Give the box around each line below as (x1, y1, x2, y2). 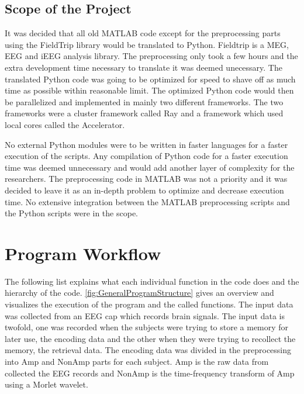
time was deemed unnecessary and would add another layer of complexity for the (5, 161, 295, 173)
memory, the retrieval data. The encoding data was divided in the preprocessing (5, 344, 292, 356)
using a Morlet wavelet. (5, 378, 88, 390)
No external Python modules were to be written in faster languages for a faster (5, 138, 288, 150)
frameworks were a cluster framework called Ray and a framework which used (5, 107, 284, 119)
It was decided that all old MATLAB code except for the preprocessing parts (5, 27, 281, 39)
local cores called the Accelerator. (5, 118, 125, 130)
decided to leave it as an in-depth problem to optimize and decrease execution (5, 184, 284, 196)
